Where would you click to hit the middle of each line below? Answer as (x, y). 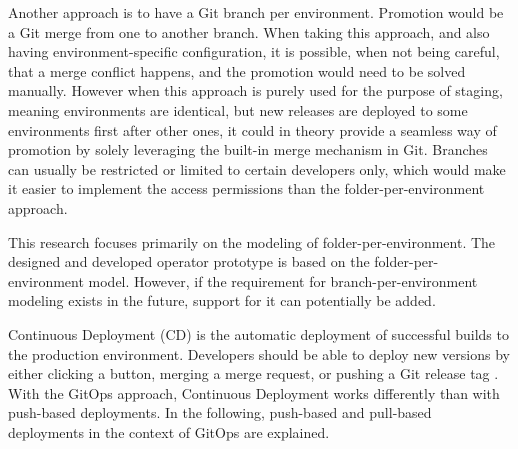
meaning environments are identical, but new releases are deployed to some (238, 109)
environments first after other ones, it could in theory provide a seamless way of (252, 129)
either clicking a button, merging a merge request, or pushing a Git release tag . (253, 373)
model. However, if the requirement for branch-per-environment (283, 280)
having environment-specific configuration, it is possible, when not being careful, (254, 51)
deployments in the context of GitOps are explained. (169, 431)
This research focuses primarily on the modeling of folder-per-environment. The (252, 241)
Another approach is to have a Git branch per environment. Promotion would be (256, 12)
